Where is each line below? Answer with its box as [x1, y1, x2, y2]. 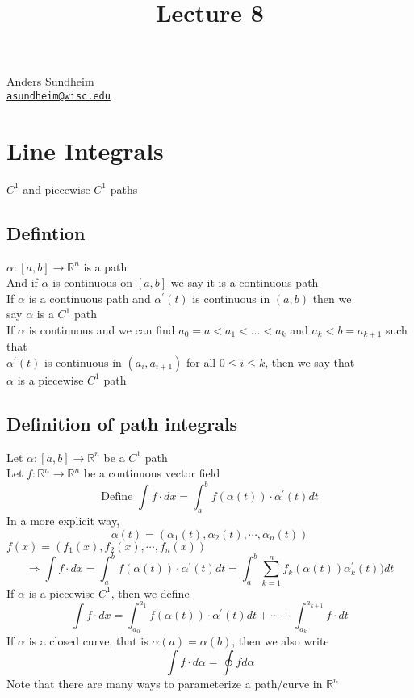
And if [6, 274, 38, 291]
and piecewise [23, 180, 90, 197]
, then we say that [265, 353, 355, 370]
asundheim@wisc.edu [6, 90, 111, 102]
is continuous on [52, 274, 133, 291]
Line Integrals [6, 133, 164, 166]
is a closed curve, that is [28, 632, 148, 649]
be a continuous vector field [83, 465, 220, 481]
